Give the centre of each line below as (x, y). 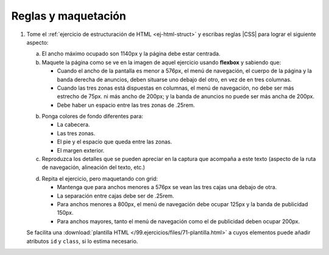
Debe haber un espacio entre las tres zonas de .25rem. (126, 105)
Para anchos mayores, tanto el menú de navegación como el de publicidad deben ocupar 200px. (179, 221)
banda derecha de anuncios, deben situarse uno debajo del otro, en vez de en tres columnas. (174, 79)
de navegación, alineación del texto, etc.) (94, 167)
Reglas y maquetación (69, 16)
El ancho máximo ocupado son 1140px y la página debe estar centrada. (131, 54)
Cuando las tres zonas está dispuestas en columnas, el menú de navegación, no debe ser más (175, 88)
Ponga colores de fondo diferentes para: (92, 117)
